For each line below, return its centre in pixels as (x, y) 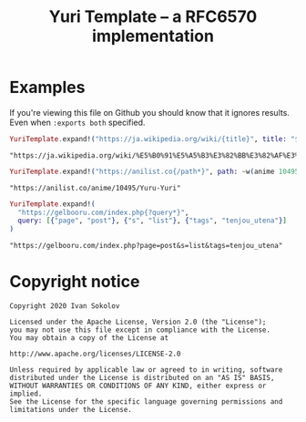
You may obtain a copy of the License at (89, 338)
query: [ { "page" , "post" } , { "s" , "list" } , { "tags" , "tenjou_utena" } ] (152, 221)
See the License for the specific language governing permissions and (146, 402)
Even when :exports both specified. (77, 122)
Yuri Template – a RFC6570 (153, 17)
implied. (26, 394)
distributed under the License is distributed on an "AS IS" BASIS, (142, 378)
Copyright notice (75, 282)
